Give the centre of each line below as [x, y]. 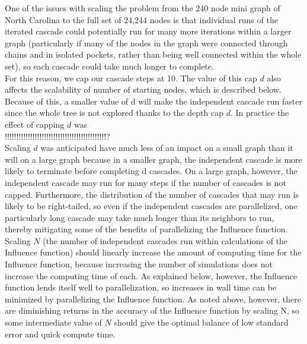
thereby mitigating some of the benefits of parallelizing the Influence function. [146, 229]
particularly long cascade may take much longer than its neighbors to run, [140, 217]
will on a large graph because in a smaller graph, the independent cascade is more [153, 159]
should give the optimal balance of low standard [201, 322]
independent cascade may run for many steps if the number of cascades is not [145, 182]
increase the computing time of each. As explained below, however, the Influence [151, 275]
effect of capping [35, 124]
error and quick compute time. [60, 334]
